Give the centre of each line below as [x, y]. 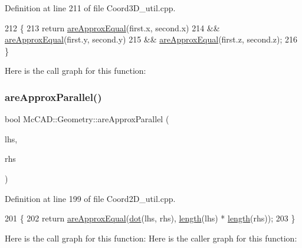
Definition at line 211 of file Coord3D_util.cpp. [90, 8]
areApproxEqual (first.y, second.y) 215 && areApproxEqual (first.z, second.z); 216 [151, 39]
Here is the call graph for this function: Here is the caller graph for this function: [151, 238]
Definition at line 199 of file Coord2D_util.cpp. [90, 198]
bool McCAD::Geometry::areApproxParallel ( [87, 119]
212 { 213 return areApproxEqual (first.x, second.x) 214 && [112, 27]
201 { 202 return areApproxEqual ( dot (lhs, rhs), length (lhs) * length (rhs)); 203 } [150, 218]
